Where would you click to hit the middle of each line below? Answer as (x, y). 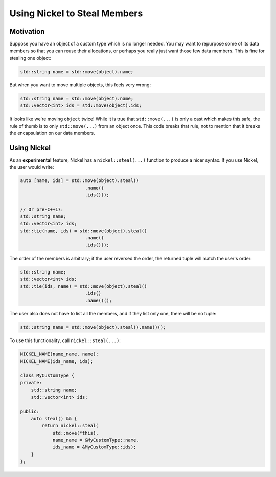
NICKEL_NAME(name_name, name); (60, 354)
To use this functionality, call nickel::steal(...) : (65, 340)
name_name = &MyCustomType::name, (96, 440)
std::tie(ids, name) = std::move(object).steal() (84, 286)
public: (30, 411)
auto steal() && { (54, 418)
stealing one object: (30, 58)
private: (31, 383)
